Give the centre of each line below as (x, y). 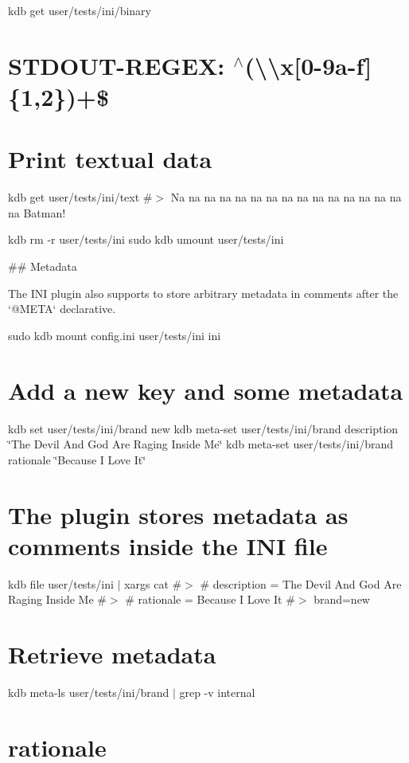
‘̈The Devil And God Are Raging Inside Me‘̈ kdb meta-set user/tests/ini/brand (201, 444)
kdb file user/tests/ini (61, 583)
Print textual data (110, 159)
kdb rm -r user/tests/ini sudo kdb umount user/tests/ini (146, 239)
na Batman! (37, 212)
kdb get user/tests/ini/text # (80, 197)
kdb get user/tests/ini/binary (80, 10)
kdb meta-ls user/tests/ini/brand (89, 692)
